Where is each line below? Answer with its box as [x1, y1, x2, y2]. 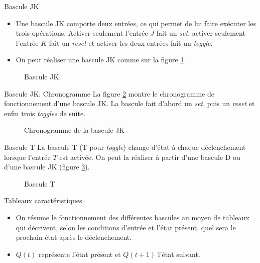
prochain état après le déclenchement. [16, 232, 132, 242]
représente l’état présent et [39, 248, 121, 259]
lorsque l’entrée [4, 151, 51, 162]
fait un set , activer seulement [156, 28, 245, 38]
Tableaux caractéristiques [4, 195, 82, 206]
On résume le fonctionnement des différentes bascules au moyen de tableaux [16, 212, 249, 222]
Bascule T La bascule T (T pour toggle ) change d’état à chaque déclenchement [4, 141, 246, 152]
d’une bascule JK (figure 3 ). [4, 161, 90, 172]
